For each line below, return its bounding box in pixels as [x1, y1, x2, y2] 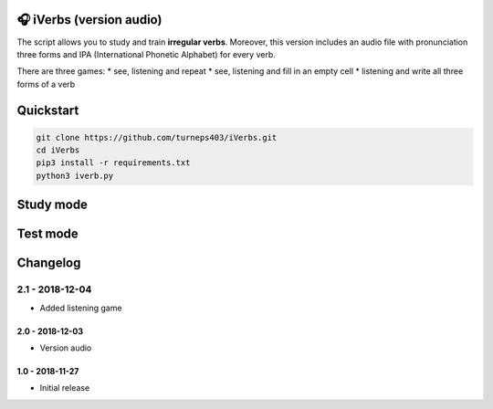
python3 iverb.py [36, 170, 114, 181]
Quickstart [16, 102, 79, 118]
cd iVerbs [36, 145, 80, 155]
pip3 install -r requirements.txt [36, 158, 191, 168]
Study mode [16, 197, 89, 213]
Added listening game [39, 302, 122, 313]
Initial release [39, 383, 90, 393]
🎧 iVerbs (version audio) [16, 12, 163, 27]
